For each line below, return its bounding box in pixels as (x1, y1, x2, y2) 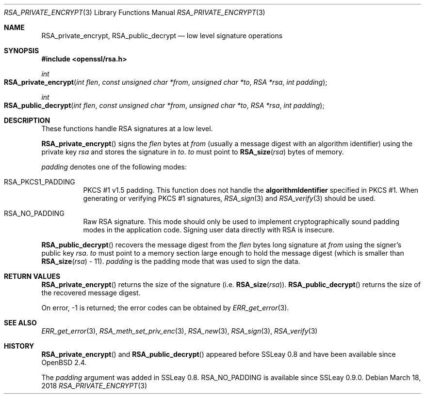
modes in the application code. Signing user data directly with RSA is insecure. (83, 226, 335, 234)
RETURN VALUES (4, 272, 61, 280)
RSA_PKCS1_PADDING (4, 178, 75, 186)
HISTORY (4, 342, 34, 350)
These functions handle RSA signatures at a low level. (41, 124, 213, 133)
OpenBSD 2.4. (41, 358, 87, 367)
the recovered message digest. (41, 289, 141, 297)
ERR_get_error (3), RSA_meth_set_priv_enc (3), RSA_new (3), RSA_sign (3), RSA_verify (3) (41, 327, 318, 335)
